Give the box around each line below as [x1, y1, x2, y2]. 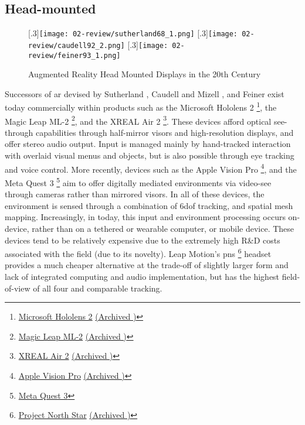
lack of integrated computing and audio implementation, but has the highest [5, 270, 280, 282]
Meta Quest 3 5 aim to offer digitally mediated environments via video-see [5, 174, 272, 188]
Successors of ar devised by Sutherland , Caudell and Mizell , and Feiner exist [5, 87, 284, 100]
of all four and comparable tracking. [33, 282, 162, 294]
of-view [5, 282, 30, 294]
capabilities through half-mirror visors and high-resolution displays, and [35, 126, 294, 138]
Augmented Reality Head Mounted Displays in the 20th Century [28, 68, 261, 80]
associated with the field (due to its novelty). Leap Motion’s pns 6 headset [5, 246, 272, 259]
